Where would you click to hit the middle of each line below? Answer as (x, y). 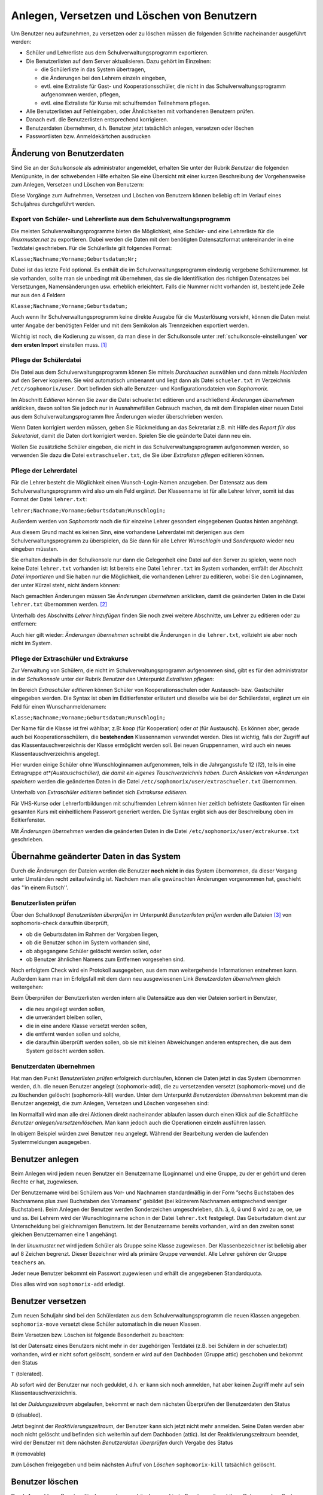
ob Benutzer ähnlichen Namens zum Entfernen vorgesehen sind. (106, 959)
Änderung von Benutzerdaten (68, 153)
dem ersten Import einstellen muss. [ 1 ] (59, 344)
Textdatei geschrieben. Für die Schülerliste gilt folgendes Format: (92, 248)
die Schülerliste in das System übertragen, (93, 69)
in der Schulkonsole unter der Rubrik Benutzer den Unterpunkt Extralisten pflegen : (113, 679)
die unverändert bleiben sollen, (64, 1017)
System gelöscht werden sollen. (65, 1051)
